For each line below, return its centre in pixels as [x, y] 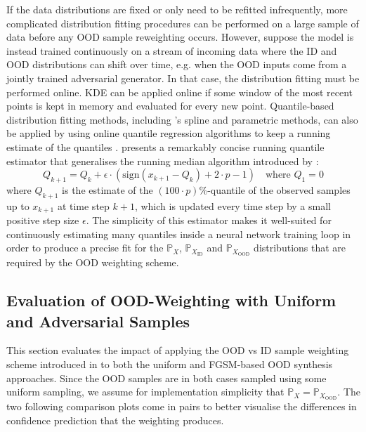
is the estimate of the [107, 189]
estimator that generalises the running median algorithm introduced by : [163, 161]
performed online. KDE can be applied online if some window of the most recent [179, 92]
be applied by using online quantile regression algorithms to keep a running [169, 133]
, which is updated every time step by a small [233, 205]
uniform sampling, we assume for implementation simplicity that [145, 392]
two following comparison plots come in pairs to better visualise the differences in [182, 406]
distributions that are [300, 248]
